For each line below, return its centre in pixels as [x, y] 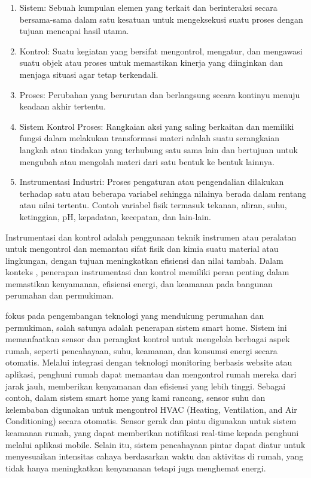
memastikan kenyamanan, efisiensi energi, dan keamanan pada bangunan [139, 283]
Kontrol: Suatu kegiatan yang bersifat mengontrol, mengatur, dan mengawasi [161, 51]
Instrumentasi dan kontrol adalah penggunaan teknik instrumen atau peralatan [151, 237]
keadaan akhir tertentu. [62, 106]
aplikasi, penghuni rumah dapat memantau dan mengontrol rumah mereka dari [151, 374]
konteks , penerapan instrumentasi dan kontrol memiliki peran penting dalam [147, 272]
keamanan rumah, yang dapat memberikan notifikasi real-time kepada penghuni [152, 433]
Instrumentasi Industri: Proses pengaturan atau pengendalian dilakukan [152, 182]
